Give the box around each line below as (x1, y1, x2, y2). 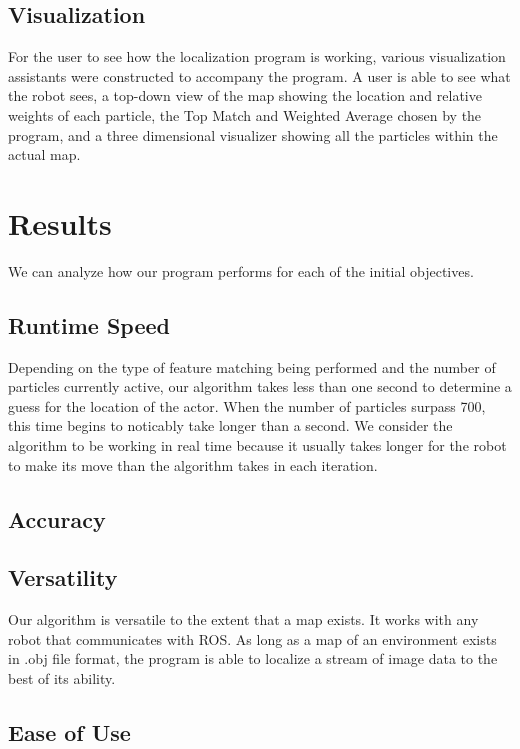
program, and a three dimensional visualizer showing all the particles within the (8, 124, 498, 145)
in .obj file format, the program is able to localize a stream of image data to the (8, 648, 498, 669)
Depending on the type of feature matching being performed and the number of (8, 356, 496, 377)
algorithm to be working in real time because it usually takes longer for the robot (8, 435, 507, 456)
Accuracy (8, 503, 106, 534)
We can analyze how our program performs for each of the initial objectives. (8, 260, 474, 281)
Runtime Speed (8, 309, 170, 340)
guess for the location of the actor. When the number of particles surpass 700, (8, 395, 486, 416)
